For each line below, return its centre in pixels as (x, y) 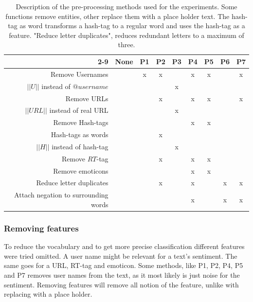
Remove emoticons (81, 170)
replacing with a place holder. (48, 294)
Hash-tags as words (80, 134)
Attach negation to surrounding (61, 195)
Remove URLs (87, 98)
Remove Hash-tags (81, 122)
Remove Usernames (80, 74)
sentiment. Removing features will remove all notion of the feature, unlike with (121, 284)
